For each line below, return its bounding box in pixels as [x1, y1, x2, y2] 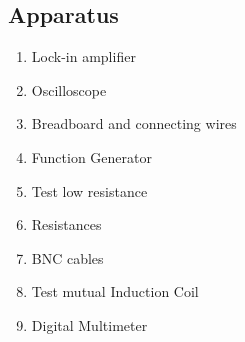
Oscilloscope [31, 79, 107, 100]
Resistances [31, 214, 102, 235]
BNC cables [31, 247, 104, 268]
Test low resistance [31, 180, 148, 201]
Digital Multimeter [31, 314, 148, 335]
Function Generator [31, 146, 152, 167]
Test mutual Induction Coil [31, 281, 199, 302]
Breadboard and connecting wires [31, 113, 237, 134]
